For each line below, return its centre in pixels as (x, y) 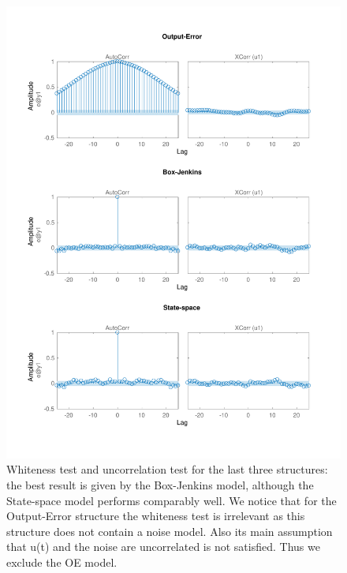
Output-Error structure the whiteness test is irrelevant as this (156, 516)
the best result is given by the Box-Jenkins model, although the (160, 484)
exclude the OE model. (62, 562)
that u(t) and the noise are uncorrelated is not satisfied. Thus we (163, 547)
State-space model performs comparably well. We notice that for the (172, 500)
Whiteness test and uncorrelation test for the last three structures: (167, 469)
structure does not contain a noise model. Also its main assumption (170, 531)
